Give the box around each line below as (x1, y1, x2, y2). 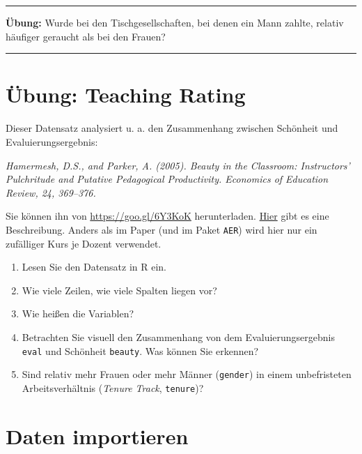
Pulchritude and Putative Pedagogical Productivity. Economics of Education (6, 172, 329, 186)
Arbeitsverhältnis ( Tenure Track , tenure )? (22, 380, 204, 395)
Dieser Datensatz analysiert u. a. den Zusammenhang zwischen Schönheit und (6, 121, 338, 135)
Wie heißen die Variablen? (22, 306, 134, 321)
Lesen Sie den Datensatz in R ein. (22, 259, 167, 274)
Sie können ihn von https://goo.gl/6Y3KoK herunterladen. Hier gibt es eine (6, 209, 329, 223)
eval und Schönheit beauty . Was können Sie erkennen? (22, 343, 259, 358)
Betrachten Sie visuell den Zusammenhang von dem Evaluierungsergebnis (22, 329, 335, 344)
